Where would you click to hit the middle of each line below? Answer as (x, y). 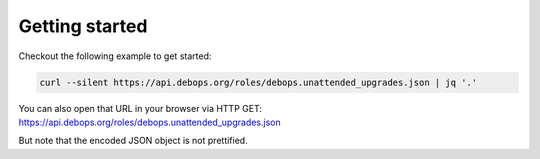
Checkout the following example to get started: (115, 56)
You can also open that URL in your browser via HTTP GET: (140, 108)
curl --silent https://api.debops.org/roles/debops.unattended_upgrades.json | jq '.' (258, 82)
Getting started (83, 26)
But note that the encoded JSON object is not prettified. (133, 141)
